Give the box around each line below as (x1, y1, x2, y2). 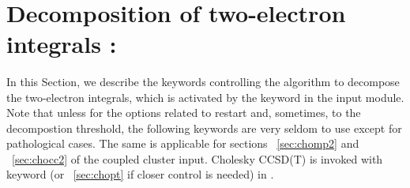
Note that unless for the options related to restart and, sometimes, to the (6, 104, 361, 121)
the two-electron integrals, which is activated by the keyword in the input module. (6, 88, 404, 105)
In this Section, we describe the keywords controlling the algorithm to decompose (6, 73, 400, 89)
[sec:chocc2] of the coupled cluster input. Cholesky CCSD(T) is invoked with (12, 150, 383, 167)
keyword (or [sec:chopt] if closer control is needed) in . (6, 166, 274, 182)
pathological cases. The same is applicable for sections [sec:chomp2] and (6, 135, 359, 152)
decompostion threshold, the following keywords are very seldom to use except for (6, 119, 402, 136)
